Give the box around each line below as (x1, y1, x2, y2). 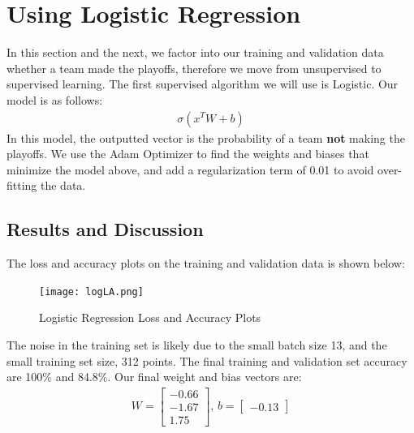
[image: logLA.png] (39, 285, 144, 298)
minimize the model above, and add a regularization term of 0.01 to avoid (6, 161, 374, 178)
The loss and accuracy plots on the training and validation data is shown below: (6, 255, 405, 272)
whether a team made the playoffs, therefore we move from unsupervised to (6, 59, 382, 76)
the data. (41, 177, 86, 194)
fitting (6, 177, 37, 194)
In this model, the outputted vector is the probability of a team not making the (6, 129, 405, 146)
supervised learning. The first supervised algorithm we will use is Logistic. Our (6, 75, 399, 92)
